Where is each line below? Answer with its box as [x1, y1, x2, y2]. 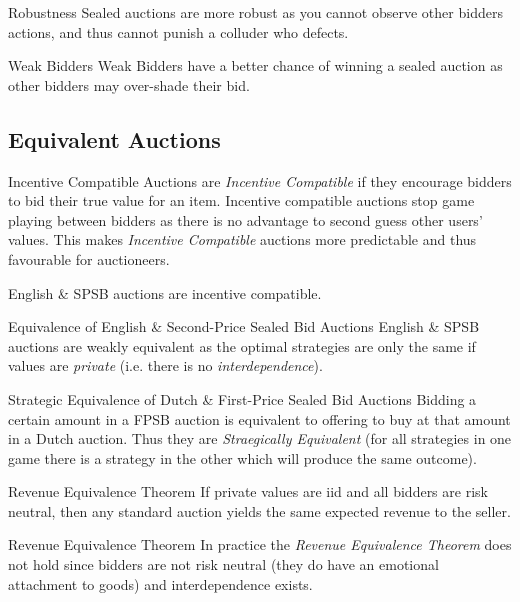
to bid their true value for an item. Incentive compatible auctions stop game [8, 190, 475, 211]
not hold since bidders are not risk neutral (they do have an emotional [8, 554, 439, 575]
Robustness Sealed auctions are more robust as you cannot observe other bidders [8, 2, 503, 22]
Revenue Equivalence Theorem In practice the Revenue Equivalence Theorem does [8, 534, 512, 555]
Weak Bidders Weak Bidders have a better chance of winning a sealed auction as [8, 55, 503, 76]
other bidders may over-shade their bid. [8, 74, 250, 95]
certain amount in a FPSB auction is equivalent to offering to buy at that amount [8, 408, 511, 429]
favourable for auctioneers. [8, 248, 170, 269]
